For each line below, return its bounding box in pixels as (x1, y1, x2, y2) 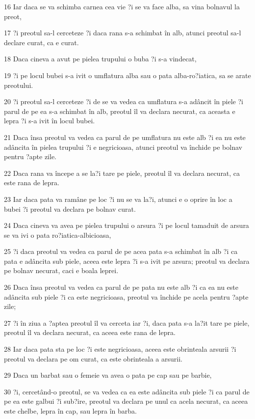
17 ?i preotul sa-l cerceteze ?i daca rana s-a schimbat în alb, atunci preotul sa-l (4, 28, 241, 38)
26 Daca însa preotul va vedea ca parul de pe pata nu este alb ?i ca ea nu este (4, 282, 238, 292)
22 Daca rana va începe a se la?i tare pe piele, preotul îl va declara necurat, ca (4, 168, 240, 178)
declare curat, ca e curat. (4, 37, 79, 47)
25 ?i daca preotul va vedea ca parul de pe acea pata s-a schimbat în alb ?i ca (4, 246, 238, 256)
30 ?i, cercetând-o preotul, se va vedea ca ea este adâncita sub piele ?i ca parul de (4, 386, 250, 396)
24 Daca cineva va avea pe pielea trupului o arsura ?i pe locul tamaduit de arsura (4, 220, 249, 230)
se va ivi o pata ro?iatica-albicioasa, (4, 229, 111, 240)
